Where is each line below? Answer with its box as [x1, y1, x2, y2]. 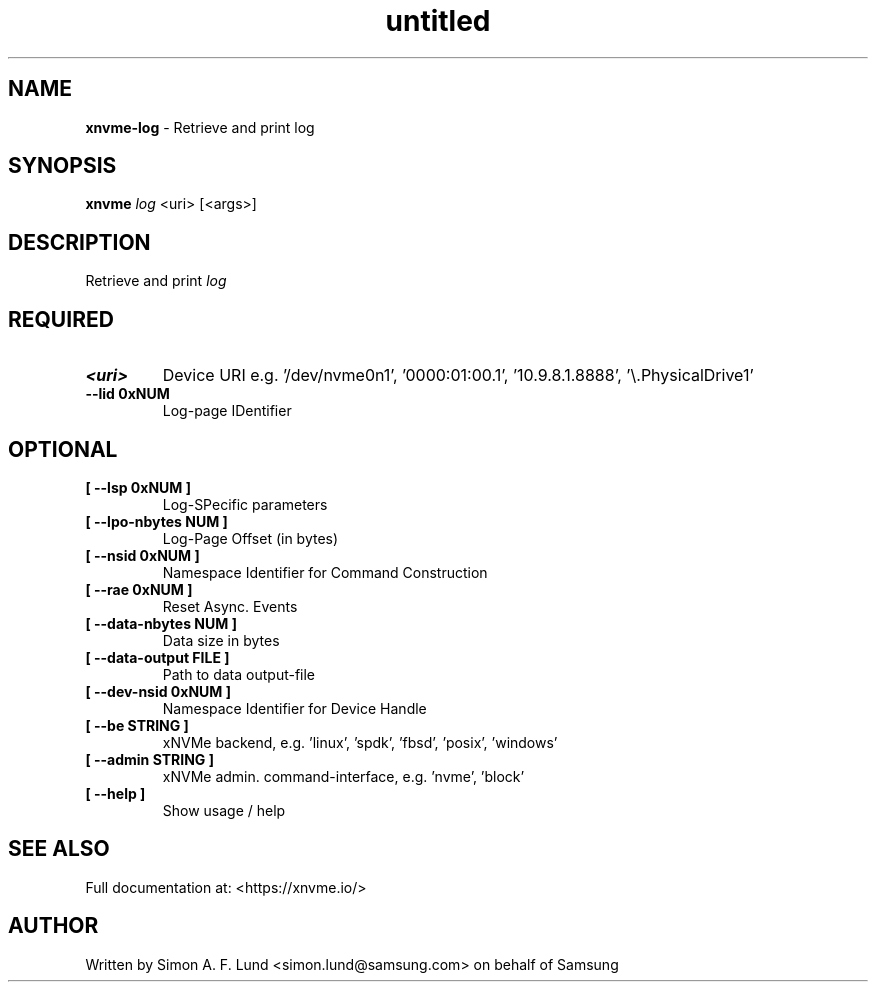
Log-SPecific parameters [162, 495, 328, 513]
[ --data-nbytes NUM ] [85, 614, 237, 632]
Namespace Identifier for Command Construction [162, 563, 488, 581]
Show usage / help [162, 801, 286, 819]
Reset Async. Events [162, 597, 298, 615]
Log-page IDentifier [162, 402, 292, 420]
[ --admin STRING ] [85, 750, 214, 768]
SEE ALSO [8, 836, 110, 862]
